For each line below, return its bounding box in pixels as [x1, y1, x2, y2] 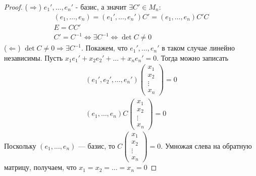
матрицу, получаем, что [4, 162, 77, 172]
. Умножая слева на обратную [161, 140, 252, 151]
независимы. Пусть [4, 52, 63, 63]
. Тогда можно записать [157, 52, 229, 63]
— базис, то [78, 140, 115, 151]
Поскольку [4, 140, 36, 151]
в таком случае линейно [162, 42, 235, 53]
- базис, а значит [75, 2, 127, 12]
